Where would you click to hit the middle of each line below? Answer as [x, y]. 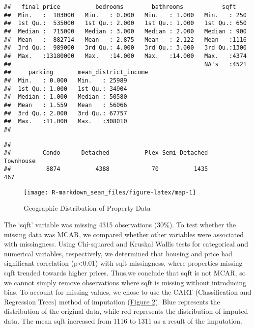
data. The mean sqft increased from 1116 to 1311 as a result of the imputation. [123, 320]
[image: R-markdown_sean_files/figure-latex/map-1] [110, 192]
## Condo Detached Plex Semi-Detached [106, 153]
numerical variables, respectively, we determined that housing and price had [118, 253]
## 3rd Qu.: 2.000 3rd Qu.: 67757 [66, 113]
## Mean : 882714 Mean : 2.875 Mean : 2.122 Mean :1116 [125, 40]
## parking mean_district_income [76, 72]
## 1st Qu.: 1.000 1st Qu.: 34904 [66, 89]
